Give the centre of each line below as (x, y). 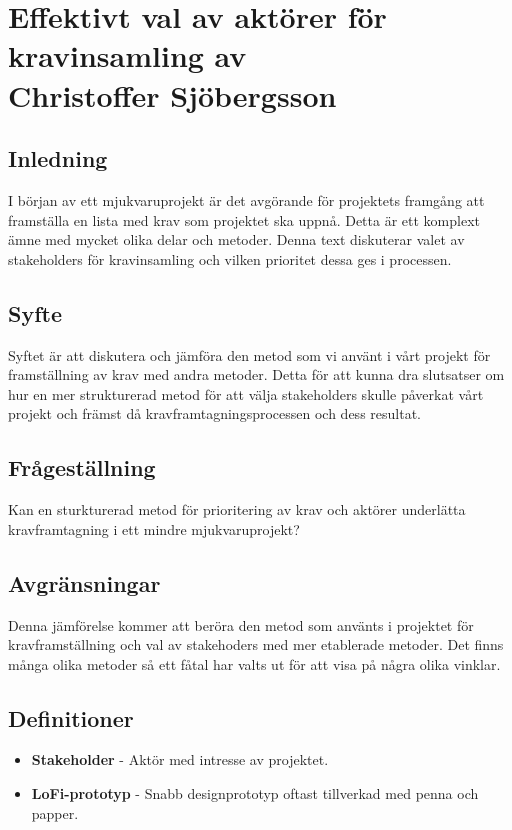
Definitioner (71, 717)
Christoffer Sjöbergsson (172, 94)
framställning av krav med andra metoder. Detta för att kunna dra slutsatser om (256, 374)
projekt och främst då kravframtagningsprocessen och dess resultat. (214, 413)
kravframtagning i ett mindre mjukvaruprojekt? (154, 528)
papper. (55, 812)
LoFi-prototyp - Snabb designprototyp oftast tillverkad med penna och (255, 793)
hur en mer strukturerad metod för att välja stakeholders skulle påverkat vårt (246, 393)
